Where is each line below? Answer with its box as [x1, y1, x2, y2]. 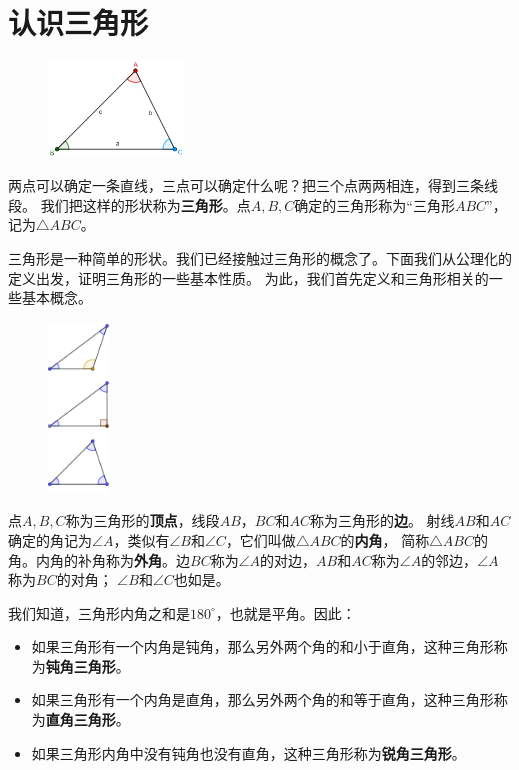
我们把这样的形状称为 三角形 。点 [40, 194, 251, 215]
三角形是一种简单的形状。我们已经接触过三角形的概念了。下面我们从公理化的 [8, 248, 512, 269]
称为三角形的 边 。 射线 [309, 510, 455, 531]
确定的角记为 [8, 529, 92, 550]
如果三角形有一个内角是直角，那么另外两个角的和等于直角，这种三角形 [31, 689, 494, 710]
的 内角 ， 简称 [340, 529, 430, 550]
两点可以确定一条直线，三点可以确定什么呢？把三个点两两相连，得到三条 [8, 175, 484, 196]
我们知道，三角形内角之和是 [8, 602, 190, 623]
